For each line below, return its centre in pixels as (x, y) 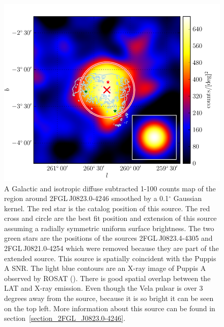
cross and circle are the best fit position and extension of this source (110, 218)
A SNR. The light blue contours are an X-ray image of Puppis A (105, 268)
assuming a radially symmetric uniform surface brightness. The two (109, 228)
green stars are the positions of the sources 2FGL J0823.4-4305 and (108, 238)
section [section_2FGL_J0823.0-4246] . (65, 318)
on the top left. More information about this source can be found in (110, 308)
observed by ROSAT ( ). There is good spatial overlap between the (107, 278)
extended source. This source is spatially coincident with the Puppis (110, 258)
